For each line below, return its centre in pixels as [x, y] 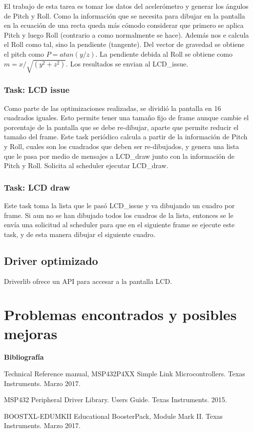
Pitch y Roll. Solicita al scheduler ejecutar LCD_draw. [86, 165]
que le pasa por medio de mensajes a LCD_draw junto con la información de [119, 156]
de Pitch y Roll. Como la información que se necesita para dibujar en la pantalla [125, 15]
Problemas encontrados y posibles [120, 314]
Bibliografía [24, 357]
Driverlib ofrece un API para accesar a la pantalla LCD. [88, 281]
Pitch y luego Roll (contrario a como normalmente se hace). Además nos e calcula [126, 34]
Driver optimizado [51, 260]
